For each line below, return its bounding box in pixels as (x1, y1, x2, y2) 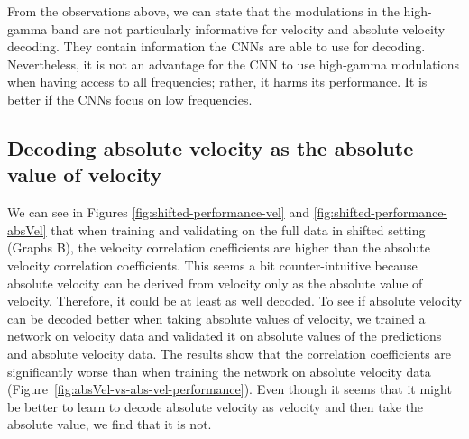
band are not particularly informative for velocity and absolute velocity (51, 19, 446, 38)
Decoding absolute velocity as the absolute (7, 133, 414, 161)
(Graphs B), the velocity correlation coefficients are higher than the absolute (7, 238, 430, 257)
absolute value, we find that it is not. (7, 415, 212, 434)
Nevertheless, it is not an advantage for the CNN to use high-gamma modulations (7, 54, 459, 73)
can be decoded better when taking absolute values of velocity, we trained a (7, 308, 426, 327)
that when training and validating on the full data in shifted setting (51, 220, 426, 239)
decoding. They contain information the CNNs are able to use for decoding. (7, 37, 426, 56)
